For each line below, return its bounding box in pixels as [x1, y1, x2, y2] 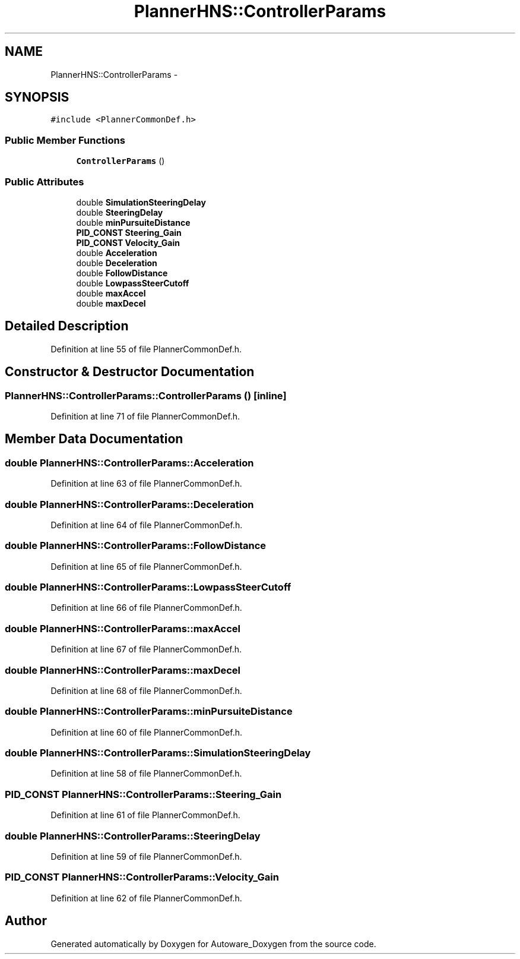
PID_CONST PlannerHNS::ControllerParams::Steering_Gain [5, 788, 282, 800]
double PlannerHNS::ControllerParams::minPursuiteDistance [5, 705, 293, 718]
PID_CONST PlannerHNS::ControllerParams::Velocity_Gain [5, 871, 279, 884]
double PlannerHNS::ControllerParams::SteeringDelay [5, 829, 261, 842]
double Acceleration [76, 247, 157, 258]
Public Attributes [5, 175, 84, 188]
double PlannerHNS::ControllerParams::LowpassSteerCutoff [5, 581, 291, 594]
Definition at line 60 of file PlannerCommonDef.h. [50, 727, 243, 737]
